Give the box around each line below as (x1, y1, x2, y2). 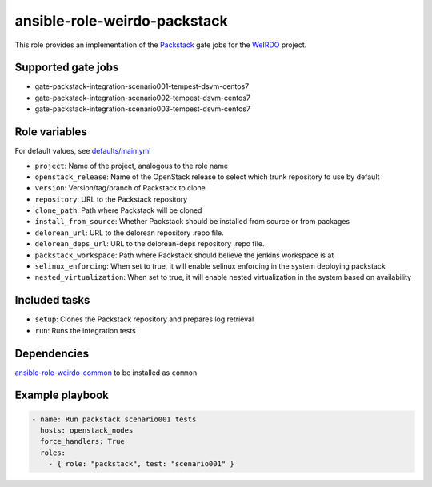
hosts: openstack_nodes (40, 426, 134, 435)
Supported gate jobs (14, 61, 119, 74)
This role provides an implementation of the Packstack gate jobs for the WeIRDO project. (14, 40, 307, 50)
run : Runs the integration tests (34, 325, 136, 335)
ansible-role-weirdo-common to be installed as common (14, 368, 198, 377)
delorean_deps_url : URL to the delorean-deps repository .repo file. (34, 239, 265, 249)
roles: (40, 448, 66, 457)
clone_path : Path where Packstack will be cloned (34, 206, 202, 215)
